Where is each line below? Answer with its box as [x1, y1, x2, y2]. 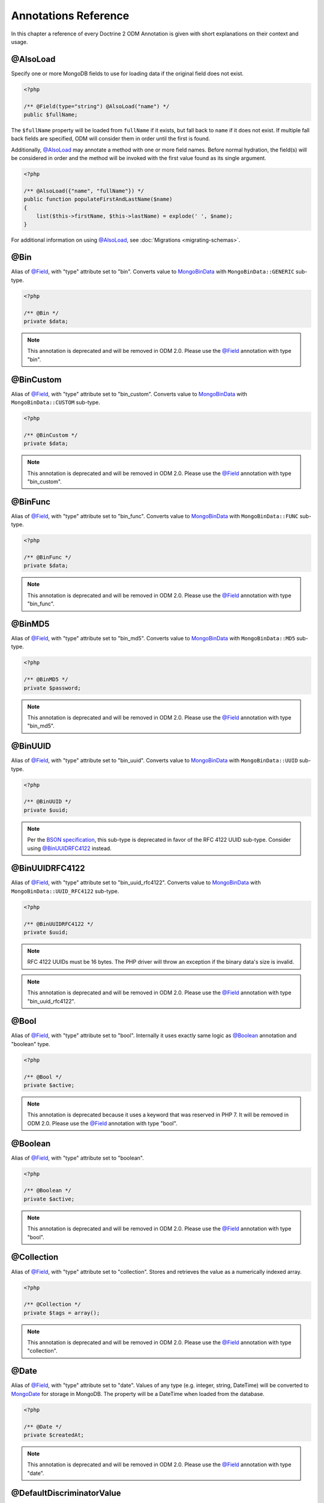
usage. [11, 38, 28, 45]
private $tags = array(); [23, 1309, 100, 1316]
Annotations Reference [11, 9, 130, 22]
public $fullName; [23, 111, 78, 118]
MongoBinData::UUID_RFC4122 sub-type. [11, 887, 119, 895]
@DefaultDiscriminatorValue [11, 1488, 121, 1498]
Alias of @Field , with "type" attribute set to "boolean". [11, 1154, 144, 1162]
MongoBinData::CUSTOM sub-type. [11, 399, 100, 406]
